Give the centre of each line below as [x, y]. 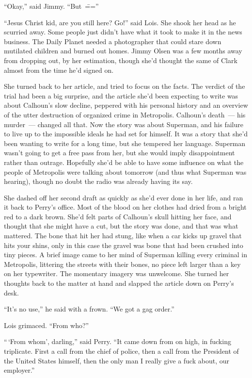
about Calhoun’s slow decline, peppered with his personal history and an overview [126, 105]
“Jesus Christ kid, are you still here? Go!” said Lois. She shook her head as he [120, 22]
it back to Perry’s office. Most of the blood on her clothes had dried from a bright [125, 207]
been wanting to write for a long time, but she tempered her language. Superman [125, 143]
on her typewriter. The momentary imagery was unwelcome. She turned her [117, 273]
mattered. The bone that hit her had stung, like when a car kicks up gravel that [123, 236]
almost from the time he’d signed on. [59, 70]
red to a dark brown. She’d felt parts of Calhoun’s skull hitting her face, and [118, 216]
